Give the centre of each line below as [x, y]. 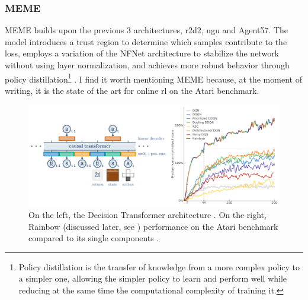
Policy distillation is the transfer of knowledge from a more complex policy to [159, 266]
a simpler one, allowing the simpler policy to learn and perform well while [153, 278]
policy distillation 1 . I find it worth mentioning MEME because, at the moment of [153, 78]
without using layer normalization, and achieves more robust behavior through [147, 65]
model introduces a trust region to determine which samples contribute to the [146, 41]
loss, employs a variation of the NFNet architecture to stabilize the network [142, 53]
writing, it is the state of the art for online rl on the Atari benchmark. [132, 90]
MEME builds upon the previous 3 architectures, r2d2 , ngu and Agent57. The [147, 30]
